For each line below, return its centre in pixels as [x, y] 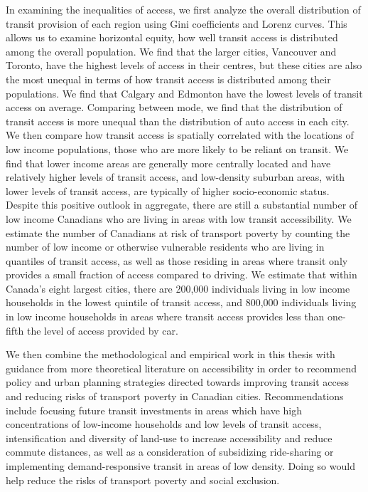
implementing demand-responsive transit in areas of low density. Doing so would [180, 466]
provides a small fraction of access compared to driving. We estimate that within [182, 274]
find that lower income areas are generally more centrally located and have [168, 163]
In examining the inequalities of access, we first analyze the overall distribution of [183, 9]
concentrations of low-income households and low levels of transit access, [164, 424]
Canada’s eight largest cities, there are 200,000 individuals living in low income [178, 288]
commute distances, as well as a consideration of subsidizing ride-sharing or [170, 452]
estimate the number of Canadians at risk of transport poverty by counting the [178, 232]
